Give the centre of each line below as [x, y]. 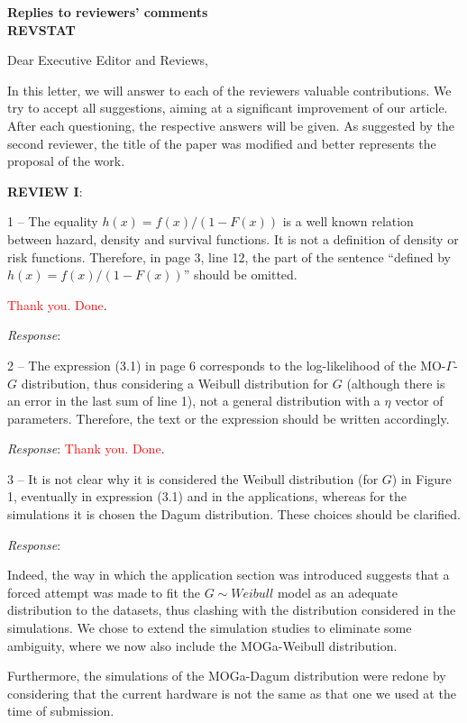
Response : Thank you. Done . [86, 448]
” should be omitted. [240, 275]
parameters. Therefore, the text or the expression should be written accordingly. [229, 418]
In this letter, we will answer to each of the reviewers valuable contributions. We [229, 90]
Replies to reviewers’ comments [108, 12]
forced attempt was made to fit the [104, 592]
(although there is [396, 383]
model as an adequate [337, 592]
